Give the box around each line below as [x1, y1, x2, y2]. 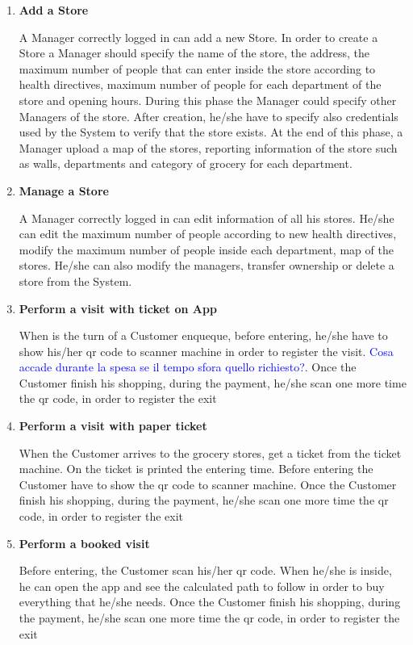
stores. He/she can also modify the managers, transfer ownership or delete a [19, 257, 394, 274]
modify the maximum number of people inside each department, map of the [19, 241, 394, 258]
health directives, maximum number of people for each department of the [19, 76, 382, 93]
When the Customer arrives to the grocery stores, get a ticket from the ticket [19, 444, 402, 461]
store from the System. [19, 272, 132, 289]
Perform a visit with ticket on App [19, 299, 217, 316]
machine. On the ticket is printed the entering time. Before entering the [19, 460, 373, 477]
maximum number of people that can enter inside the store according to [19, 60, 376, 77]
